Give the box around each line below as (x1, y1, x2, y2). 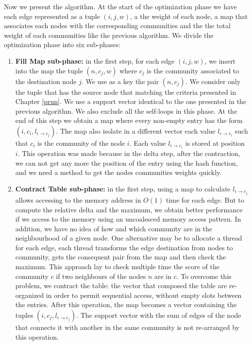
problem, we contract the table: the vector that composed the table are (15, 280, 227, 291)
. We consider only (185, 76, 241, 86)
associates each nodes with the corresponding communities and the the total (4, 20, 231, 31)
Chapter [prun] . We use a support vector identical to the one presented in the (15, 96, 247, 106)
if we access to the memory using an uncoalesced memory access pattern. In (15, 214, 241, 224)
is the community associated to (147, 65, 239, 75)
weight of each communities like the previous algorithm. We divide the (4, 30, 214, 40)
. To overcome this (176, 271, 232, 281)
